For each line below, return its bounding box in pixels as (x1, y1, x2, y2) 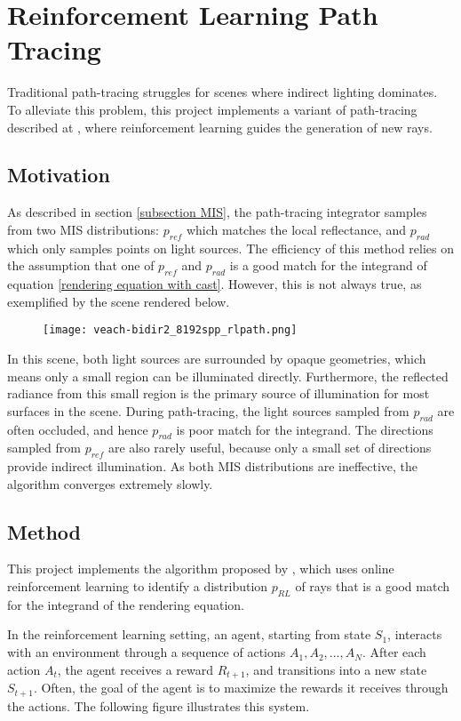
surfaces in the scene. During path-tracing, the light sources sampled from (7, 401, 409, 420)
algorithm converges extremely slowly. (7, 474, 213, 493)
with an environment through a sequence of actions (7, 643, 286, 661)
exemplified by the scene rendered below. (7, 292, 230, 310)
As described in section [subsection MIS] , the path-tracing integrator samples (7, 203, 427, 221)
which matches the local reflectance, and (186, 220, 406, 238)
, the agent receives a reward (57, 660, 213, 678)
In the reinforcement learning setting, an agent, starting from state (7, 625, 371, 644)
